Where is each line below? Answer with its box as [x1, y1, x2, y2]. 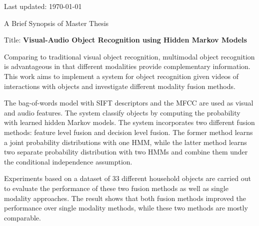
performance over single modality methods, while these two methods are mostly [4, 202, 248, 213]
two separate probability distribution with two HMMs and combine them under [4, 146, 248, 157]
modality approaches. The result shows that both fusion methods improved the [4, 192, 246, 203]
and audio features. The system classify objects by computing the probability [4, 107, 240, 117]
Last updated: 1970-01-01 [4, 1, 82, 11]
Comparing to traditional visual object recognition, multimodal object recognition [4, 51, 255, 61]
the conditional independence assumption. [4, 156, 132, 166]
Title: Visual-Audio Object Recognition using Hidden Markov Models [4, 34, 247, 45]
